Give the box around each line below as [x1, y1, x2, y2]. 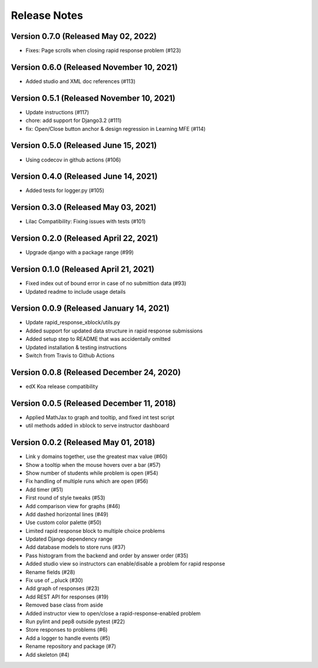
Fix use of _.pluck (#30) [25, 577, 84, 584]
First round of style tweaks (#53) [25, 494, 105, 501]
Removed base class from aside [25, 601, 103, 608]
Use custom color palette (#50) [25, 519, 102, 526]
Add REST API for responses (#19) [25, 593, 109, 600]
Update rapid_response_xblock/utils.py [25, 319, 121, 326]
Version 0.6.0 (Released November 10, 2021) [11, 62, 178, 72]
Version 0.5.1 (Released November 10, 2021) [11, 93, 176, 103]
